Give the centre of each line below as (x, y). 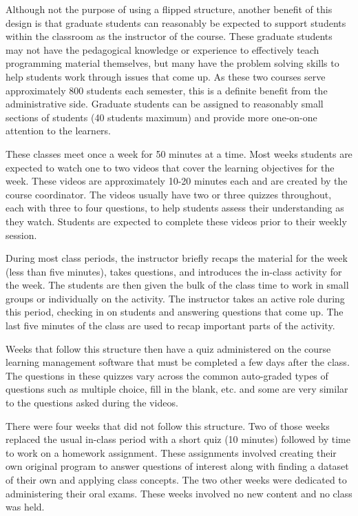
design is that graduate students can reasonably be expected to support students (176, 22)
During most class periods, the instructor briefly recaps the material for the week (177, 258)
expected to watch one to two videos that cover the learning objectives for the (170, 167)
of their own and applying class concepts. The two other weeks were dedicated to (176, 479)
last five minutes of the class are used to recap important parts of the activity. (170, 326)
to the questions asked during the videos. (92, 403)
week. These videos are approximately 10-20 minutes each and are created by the (177, 181)
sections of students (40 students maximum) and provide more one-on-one (161, 117)
